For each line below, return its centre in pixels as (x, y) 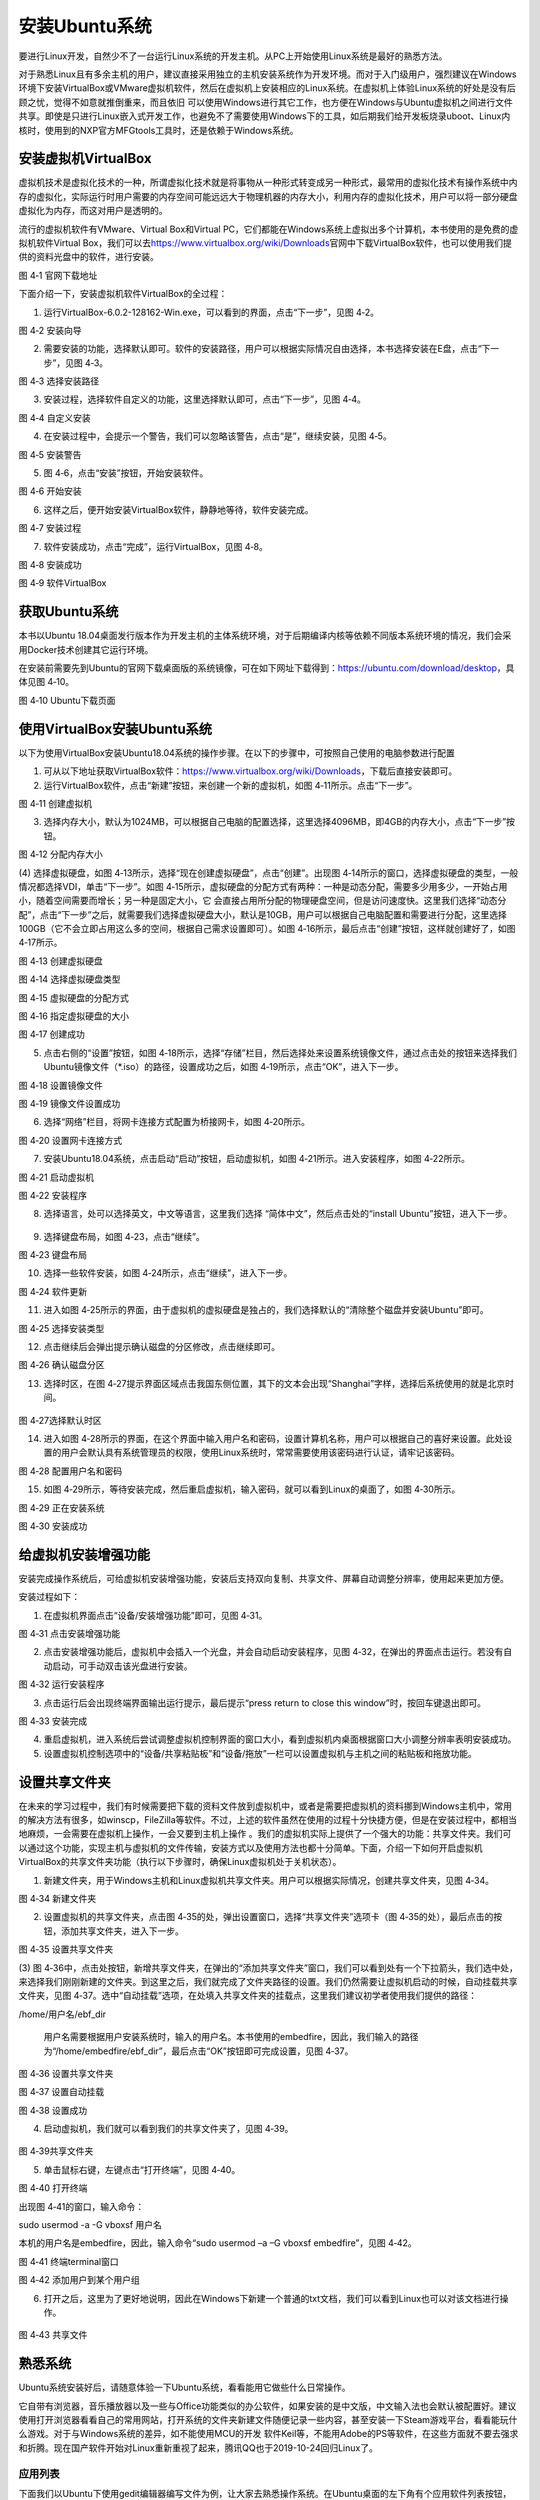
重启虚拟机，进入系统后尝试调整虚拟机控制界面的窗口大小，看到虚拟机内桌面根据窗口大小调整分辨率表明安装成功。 (280, 1739)
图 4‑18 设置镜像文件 (61, 1085)
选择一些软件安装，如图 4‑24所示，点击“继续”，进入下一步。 (168, 1273)
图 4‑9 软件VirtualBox (62, 583)
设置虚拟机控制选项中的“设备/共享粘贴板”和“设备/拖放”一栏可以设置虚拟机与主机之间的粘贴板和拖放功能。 (260, 1753)
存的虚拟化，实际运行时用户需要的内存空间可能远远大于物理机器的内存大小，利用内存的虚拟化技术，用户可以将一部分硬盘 (268, 196)
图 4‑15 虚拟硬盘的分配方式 (73, 997)
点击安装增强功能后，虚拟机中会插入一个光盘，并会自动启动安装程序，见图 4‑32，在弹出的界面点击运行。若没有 (273, 1652)
